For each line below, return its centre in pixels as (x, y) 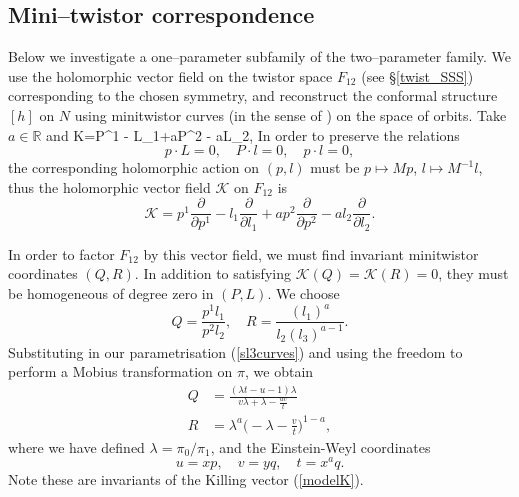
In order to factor (61, 253)
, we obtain (279, 371)
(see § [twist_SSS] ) (417, 75)
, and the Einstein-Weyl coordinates (320, 446)
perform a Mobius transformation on (120, 371)
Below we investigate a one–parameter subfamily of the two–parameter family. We (259, 56)
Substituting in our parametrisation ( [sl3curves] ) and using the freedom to (235, 351)
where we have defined (76, 446)
